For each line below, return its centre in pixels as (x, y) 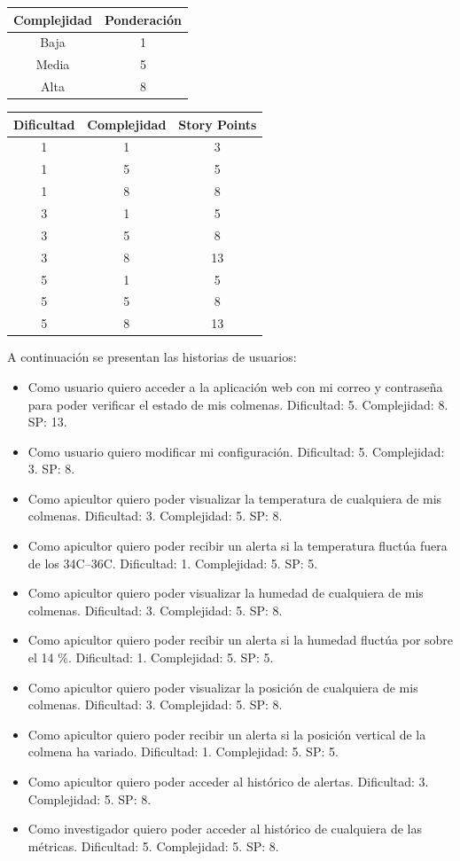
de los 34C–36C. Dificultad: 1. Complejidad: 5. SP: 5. (173, 563)
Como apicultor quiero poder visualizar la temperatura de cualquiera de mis (235, 498)
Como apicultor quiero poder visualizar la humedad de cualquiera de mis (226, 593)
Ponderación (143, 19)
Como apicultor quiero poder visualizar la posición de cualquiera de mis (223, 687)
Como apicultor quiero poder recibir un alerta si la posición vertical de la (227, 734)
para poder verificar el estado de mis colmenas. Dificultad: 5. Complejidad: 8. (238, 404)
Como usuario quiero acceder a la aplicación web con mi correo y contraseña (235, 386)
